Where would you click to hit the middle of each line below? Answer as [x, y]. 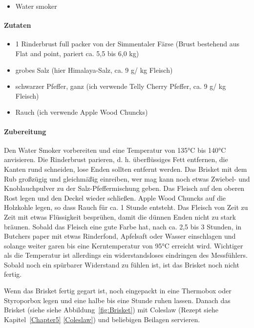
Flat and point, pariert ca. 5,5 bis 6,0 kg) [77, 53]
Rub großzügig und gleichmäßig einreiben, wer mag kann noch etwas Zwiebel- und [127, 178]
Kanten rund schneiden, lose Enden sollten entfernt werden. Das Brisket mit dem [126, 169]
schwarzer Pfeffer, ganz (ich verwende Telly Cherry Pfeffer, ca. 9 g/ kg [121, 86]
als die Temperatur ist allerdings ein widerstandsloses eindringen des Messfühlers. [126, 255]
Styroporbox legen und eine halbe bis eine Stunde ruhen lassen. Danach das [117, 300]
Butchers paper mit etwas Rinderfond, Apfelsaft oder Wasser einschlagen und [120, 236]
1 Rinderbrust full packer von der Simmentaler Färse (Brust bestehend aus [127, 44]
